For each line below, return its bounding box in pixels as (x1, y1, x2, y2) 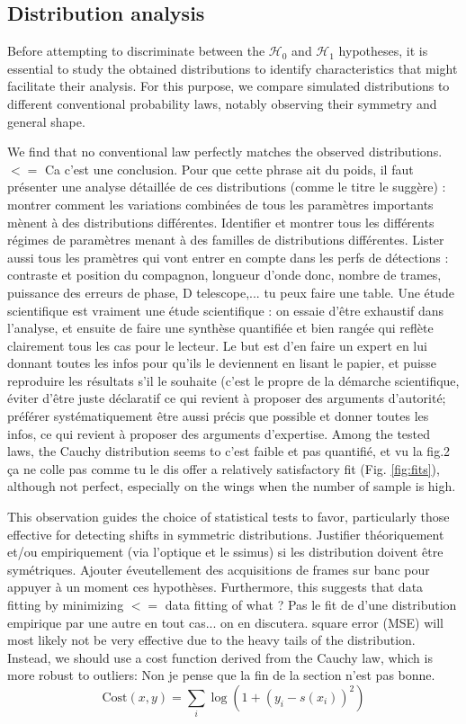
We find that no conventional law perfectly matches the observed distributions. (7, 142, 443, 161)
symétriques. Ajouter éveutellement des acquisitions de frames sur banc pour (7, 559, 430, 578)
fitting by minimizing (7, 595, 124, 614)
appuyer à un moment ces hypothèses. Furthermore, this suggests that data (7, 577, 424, 596)
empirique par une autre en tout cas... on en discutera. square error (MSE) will (7, 612, 444, 631)
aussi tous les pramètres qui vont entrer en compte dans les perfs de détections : (7, 247, 449, 266)
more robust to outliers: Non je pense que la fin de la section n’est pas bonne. (7, 666, 435, 684)
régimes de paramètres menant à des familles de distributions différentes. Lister (7, 230, 444, 249)
